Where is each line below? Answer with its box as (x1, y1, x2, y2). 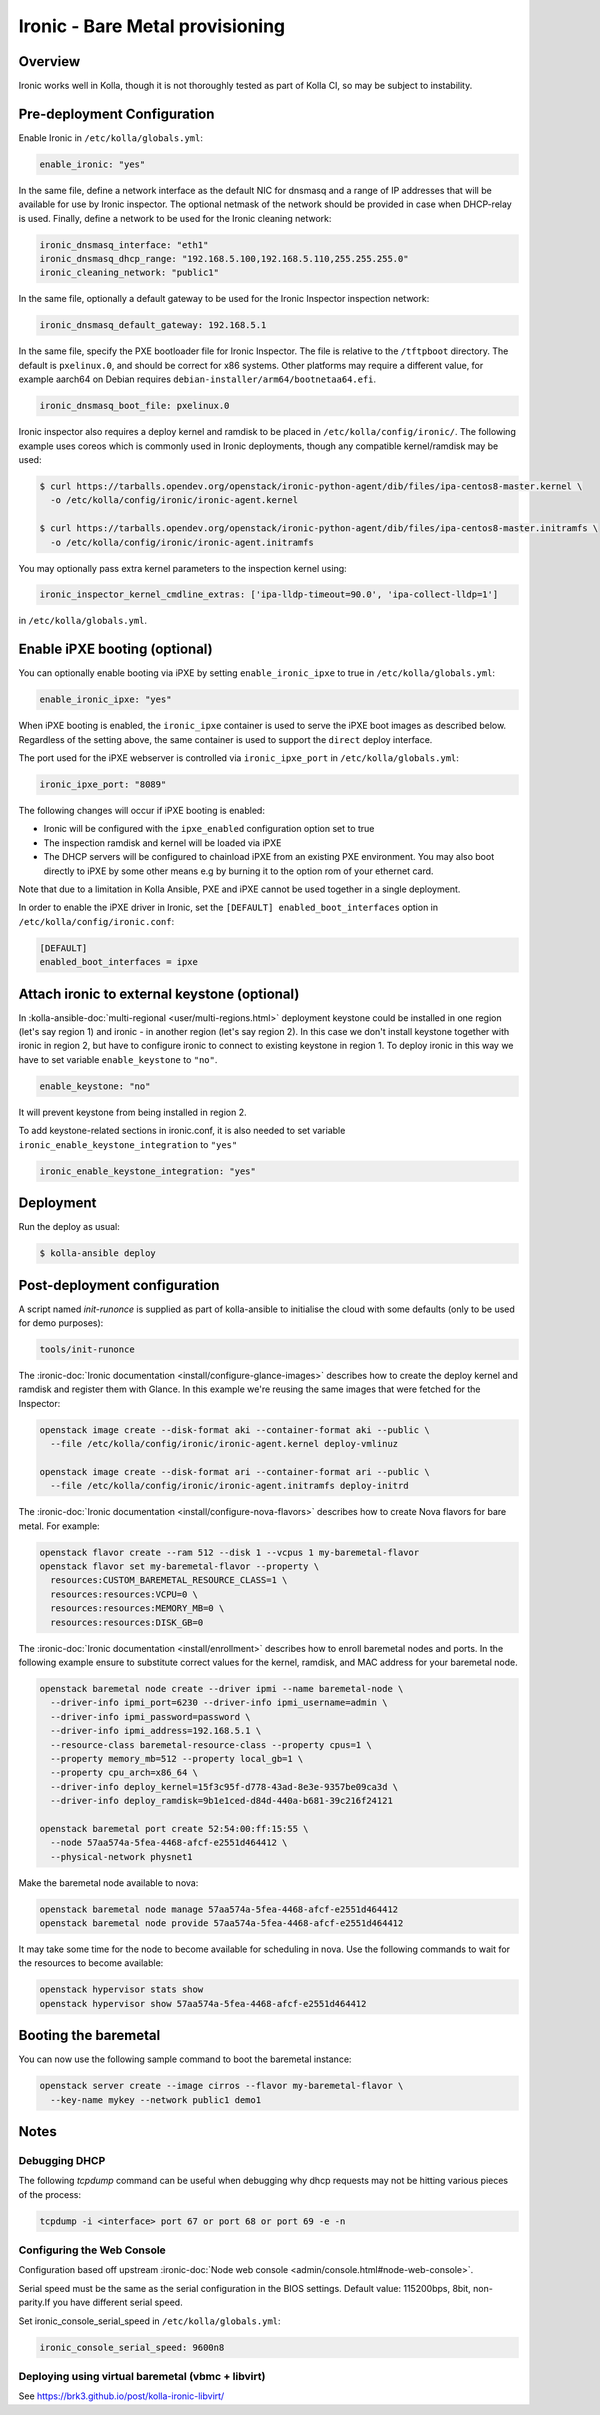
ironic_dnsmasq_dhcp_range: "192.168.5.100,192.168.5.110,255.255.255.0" (39, 253, 409, 265)
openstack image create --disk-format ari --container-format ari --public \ (39, 1466, 430, 1477)
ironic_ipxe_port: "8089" (39, 779, 167, 790)
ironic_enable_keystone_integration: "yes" (39, 1165, 257, 1177)
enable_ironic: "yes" (39, 158, 146, 170)
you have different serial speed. (52, 2296, 184, 2309)
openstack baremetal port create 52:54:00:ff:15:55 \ (39, 1823, 309, 1834)
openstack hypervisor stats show (39, 1984, 204, 1995)
